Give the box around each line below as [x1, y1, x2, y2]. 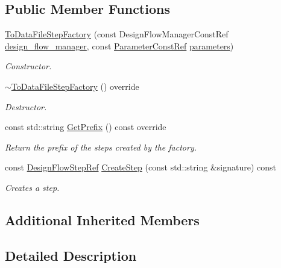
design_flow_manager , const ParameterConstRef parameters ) [5, 39, 234, 52]
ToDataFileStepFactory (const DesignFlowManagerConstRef [5, 28, 229, 40]
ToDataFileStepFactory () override [11, 79, 139, 92]
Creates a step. [5, 181, 60, 193]
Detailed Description [5, 246, 137, 264]
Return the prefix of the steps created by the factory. [5, 140, 197, 153]
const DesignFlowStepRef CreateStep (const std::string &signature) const [5, 161, 277, 173]
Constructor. [5, 60, 52, 72]
